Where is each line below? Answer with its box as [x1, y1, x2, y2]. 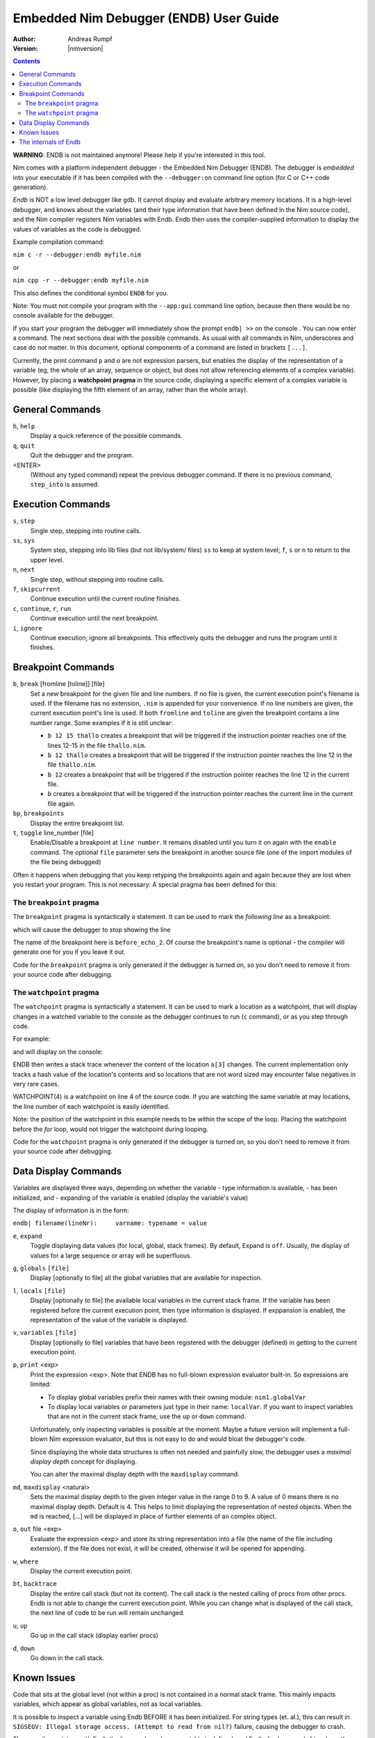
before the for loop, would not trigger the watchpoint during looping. [12, 1125, 208, 1133]
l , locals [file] [12, 1286, 66, 1294]
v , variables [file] [12, 1329, 77, 1337]
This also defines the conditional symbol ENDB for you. [12, 289, 169, 297]
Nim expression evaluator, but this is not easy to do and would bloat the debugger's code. [49, 1435, 307, 1443]
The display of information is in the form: [12, 1206, 129, 1215]
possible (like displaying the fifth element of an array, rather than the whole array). [12, 386, 248, 394]
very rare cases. [12, 1080, 60, 1088]
